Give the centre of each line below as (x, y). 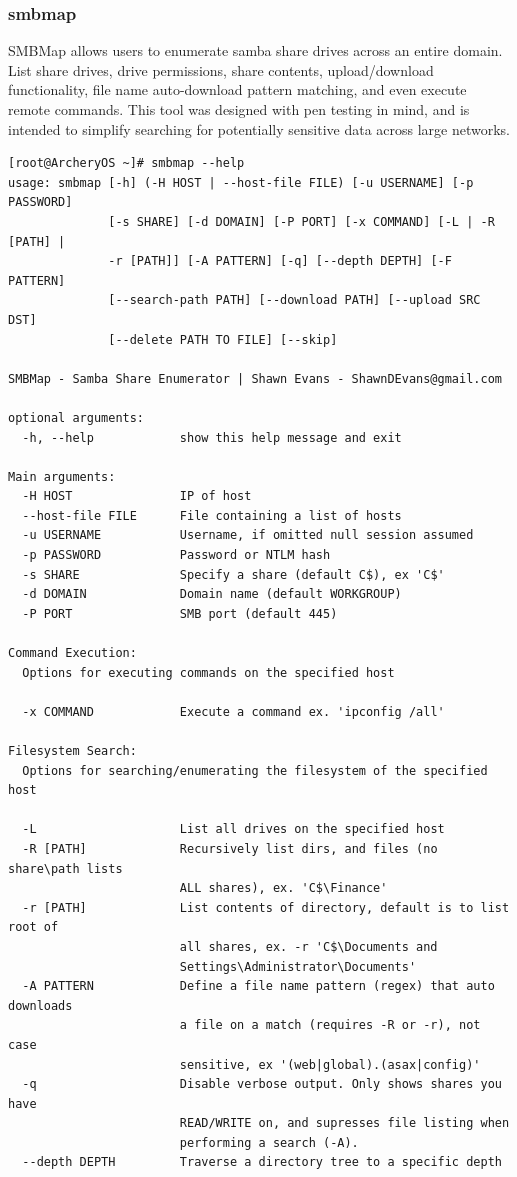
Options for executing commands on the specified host (208, 672)
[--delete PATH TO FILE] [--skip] (223, 339)
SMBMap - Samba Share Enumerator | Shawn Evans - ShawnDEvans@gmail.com (255, 378)
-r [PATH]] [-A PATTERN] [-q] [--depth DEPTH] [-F (280, 261)
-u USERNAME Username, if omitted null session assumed (248, 535)
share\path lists (65, 868)
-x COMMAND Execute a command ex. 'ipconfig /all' (233, 711)
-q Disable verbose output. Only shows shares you (262, 1084)
